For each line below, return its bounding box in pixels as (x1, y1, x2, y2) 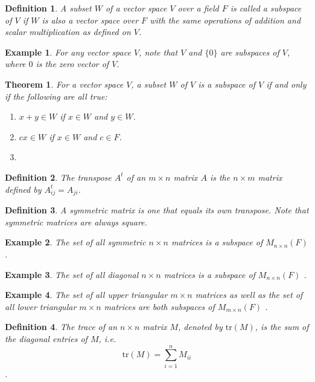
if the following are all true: (5, 89, 107, 102)
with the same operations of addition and (150, 13, 301, 26)
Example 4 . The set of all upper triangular (5, 288, 168, 301)
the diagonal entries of (5, 332, 87, 345)
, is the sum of (255, 320, 309, 333)
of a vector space (105, 2, 167, 14)
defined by (5, 183, 42, 195)
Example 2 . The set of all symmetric (5, 236, 146, 248)
